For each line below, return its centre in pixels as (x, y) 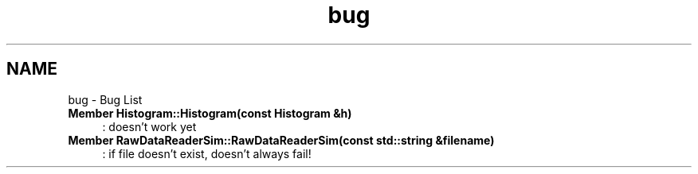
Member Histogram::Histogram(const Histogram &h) (210, 113)
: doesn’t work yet (149, 126)
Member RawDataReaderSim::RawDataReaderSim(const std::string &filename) (281, 140)
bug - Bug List (105, 99)
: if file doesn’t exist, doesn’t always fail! (207, 153)
